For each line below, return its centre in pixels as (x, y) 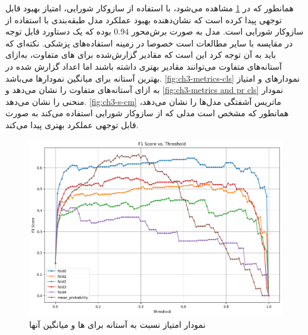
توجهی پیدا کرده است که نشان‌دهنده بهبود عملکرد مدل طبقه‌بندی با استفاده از (144, 19)
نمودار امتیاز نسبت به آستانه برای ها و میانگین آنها (118, 325)
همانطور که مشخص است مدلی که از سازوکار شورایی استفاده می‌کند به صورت (147, 113)
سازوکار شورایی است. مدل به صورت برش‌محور (217, 31)
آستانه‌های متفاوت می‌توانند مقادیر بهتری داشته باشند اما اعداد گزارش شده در (144, 66)
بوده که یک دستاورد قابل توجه (58, 31)
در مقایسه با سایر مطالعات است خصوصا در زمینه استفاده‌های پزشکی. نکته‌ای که (149, 43)
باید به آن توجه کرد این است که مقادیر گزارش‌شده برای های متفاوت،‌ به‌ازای (141, 55)
